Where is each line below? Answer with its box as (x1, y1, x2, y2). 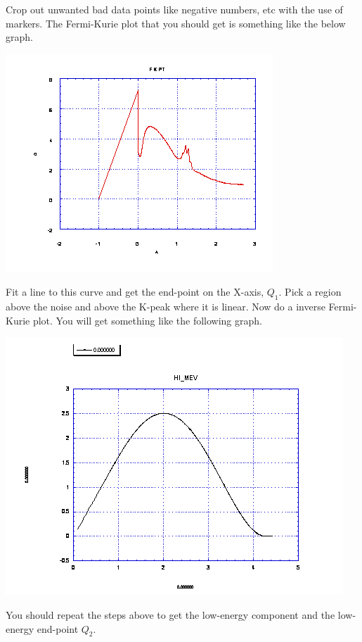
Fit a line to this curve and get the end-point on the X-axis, (6, 284, 264, 299)
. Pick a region (278, 284, 342, 299)
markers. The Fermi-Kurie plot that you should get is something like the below (6, 15, 346, 30)
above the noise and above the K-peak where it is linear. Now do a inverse (6, 299, 325, 314)
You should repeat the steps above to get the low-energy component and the (6, 607, 335, 622)
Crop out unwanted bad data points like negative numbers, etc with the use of (6, 2, 343, 16)
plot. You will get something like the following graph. (32, 313, 262, 327)
